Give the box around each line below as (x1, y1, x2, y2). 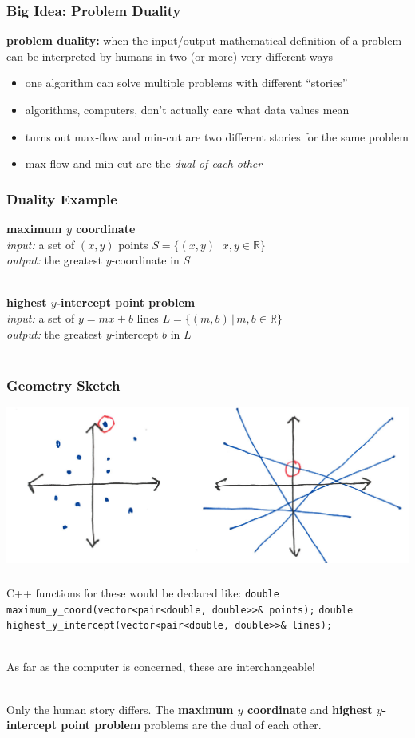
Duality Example (6, 188, 117, 208)
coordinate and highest (247, 700, 373, 717)
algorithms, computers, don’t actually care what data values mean (25, 101, 350, 117)
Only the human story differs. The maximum (6, 700, 234, 717)
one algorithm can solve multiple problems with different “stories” (25, 74, 348, 91)
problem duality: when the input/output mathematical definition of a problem (6, 32, 402, 49)
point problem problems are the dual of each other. (61, 716, 322, 733)
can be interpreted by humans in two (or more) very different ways (6, 47, 334, 64)
